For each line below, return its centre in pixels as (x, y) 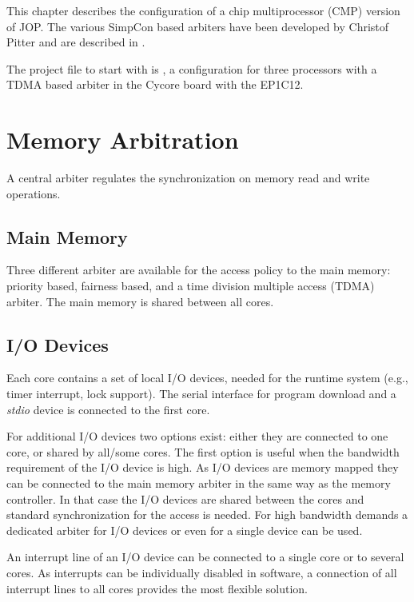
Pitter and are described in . (76, 42)
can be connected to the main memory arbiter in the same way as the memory (199, 483)
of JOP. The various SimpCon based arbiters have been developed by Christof (198, 26)
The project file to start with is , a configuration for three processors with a (192, 68)
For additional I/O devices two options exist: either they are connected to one (197, 436)
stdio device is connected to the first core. (108, 409)
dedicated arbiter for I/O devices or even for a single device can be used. (185, 530)
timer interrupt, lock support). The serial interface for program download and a (201, 394)
